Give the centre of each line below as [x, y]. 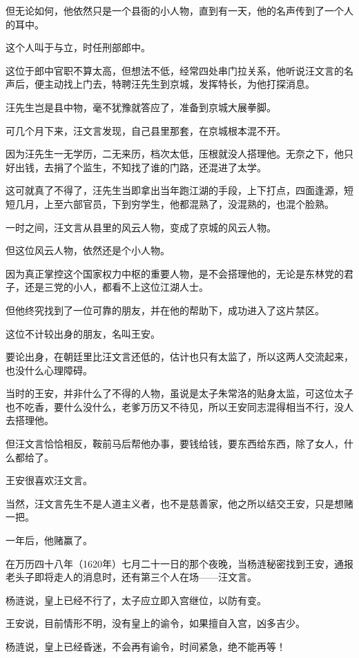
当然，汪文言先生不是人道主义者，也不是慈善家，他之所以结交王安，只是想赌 [179, 503]
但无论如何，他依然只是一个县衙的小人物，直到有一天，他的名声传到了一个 [175, 10]
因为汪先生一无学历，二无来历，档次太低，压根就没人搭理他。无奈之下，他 [175, 154]
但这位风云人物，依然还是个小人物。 [88, 250]
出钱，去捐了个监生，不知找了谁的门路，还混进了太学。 [140, 167]
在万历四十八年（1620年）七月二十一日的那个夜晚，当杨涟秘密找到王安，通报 [179, 563]
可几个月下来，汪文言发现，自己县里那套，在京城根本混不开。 [146, 130]
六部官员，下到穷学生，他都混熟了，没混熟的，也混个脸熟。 [198, 203]
